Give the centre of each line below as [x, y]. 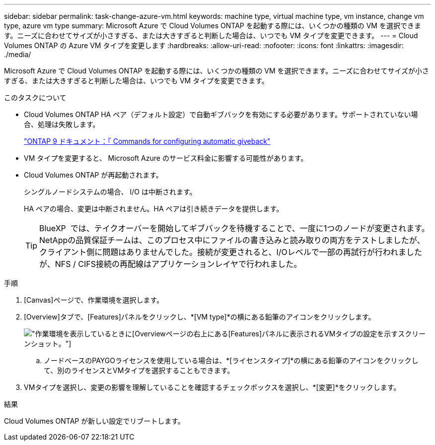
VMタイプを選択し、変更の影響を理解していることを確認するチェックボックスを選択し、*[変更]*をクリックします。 [212, 387]
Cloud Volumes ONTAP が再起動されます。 [93, 175]
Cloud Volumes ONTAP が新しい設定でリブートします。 [94, 421]
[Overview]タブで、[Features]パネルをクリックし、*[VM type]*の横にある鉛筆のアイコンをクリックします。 [200, 317]
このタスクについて [35, 97]
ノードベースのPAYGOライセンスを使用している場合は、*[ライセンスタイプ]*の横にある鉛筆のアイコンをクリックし [231, 360]
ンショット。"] [48, 344]
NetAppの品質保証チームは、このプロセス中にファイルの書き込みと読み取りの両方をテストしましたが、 [232, 240]
